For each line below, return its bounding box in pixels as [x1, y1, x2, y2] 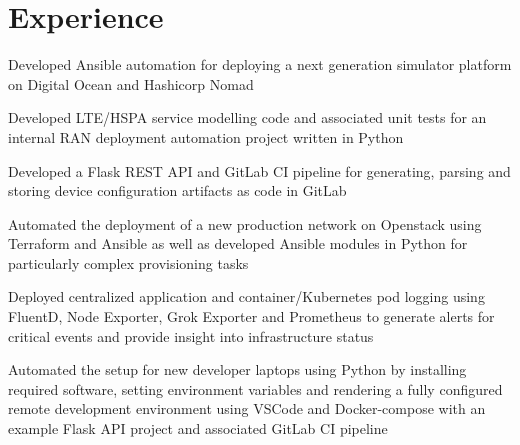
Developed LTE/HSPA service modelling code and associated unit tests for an [8, 107, 487, 128]
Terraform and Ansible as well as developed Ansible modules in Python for [8, 233, 468, 254]
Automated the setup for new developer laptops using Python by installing [8, 359, 467, 380]
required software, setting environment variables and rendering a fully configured [8, 378, 503, 399]
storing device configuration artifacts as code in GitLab [8, 180, 347, 201]
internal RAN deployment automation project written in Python [8, 126, 404, 147]
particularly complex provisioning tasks [8, 252, 249, 273]
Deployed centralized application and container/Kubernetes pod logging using [8, 286, 485, 307]
